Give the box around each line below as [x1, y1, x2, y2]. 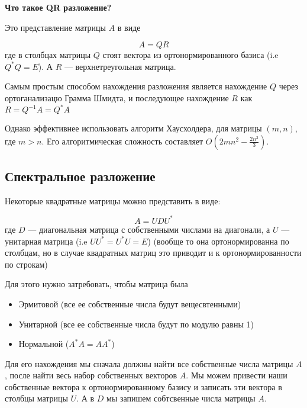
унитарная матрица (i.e [5, 234, 88, 247]
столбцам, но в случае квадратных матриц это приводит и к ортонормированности [5, 246, 302, 259]
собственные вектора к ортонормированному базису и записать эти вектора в [5, 380, 282, 393]
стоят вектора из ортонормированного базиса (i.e [102, 49, 279, 61]
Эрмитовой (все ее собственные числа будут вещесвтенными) [18, 297, 241, 310]
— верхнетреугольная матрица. [64, 60, 176, 72]
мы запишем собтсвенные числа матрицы [106, 392, 256, 404]
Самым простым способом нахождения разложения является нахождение [5, 80, 267, 92]
